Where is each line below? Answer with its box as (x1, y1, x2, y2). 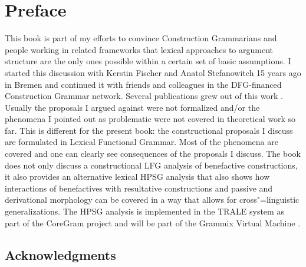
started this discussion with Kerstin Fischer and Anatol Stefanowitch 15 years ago (5, 66, 301, 78)
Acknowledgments (5, 245, 116, 263)
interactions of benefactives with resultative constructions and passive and (5, 182, 273, 194)
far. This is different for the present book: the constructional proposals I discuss (5, 124, 293, 136)
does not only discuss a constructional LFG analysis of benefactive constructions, (5, 159, 298, 171)
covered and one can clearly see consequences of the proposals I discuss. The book (5, 147, 301, 160)
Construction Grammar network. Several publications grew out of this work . (5, 90, 283, 102)
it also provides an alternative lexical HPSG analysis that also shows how (5, 170, 270, 183)
